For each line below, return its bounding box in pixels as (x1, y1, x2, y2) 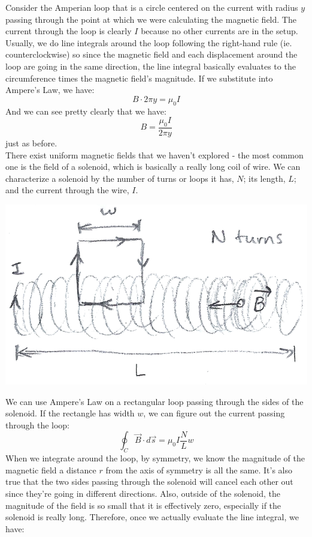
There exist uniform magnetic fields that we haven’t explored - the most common (5, 148, 304, 161)
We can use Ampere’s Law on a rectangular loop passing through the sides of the (5, 395, 304, 407)
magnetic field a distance (5, 463, 96, 476)
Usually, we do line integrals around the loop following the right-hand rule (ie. (5, 36, 292, 49)
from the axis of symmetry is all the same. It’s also (105, 463, 292, 476)
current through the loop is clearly (5, 25, 132, 37)
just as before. (5, 136, 57, 149)
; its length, (243, 172, 286, 184)
